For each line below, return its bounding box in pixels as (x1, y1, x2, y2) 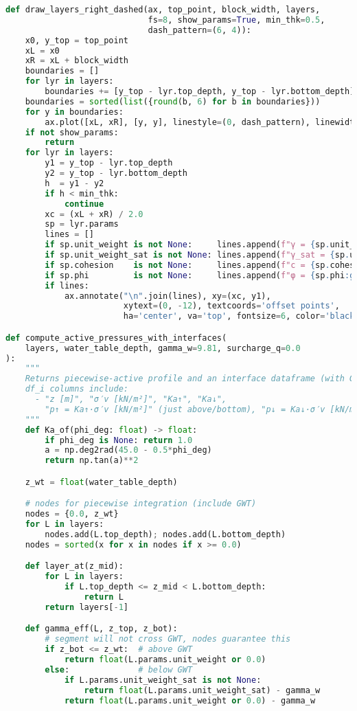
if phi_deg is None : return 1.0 (45, 435, 193, 445)
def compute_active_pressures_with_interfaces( (5, 332, 227, 343)
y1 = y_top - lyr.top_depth (45, 158, 173, 168)
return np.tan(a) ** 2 (45, 455, 139, 466)
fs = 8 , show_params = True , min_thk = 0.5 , (148, 14, 325, 25)
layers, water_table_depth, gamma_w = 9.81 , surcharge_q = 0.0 (25, 343, 301, 353)
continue (64, 199, 104, 209)
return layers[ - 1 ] (45, 602, 129, 612)
